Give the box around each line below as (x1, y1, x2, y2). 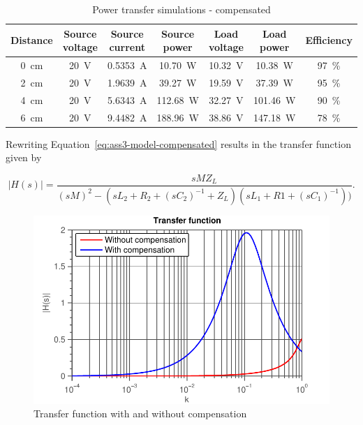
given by (6, 150, 42, 165)
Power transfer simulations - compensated (92, 2, 271, 16)
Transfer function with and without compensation (34, 406, 247, 421)
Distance (10, 33, 53, 47)
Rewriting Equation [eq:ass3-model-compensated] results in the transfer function (6, 136, 351, 151)
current (109, 40, 145, 54)
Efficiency (305, 33, 353, 47)
